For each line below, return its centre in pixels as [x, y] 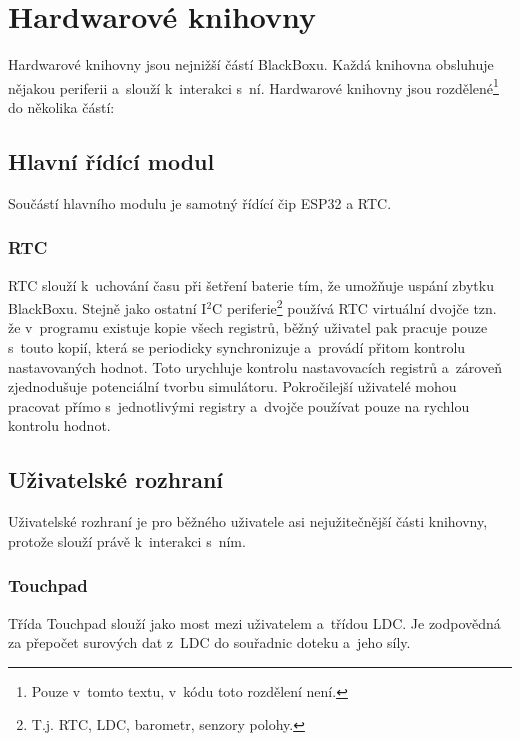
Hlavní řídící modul [111, 160]
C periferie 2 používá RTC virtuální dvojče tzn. [354, 306]
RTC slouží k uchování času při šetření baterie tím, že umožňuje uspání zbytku [251, 284]
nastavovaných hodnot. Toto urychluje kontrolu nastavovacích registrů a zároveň [255, 366]
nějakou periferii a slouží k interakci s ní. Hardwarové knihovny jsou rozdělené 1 [253, 86]
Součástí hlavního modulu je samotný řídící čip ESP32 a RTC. [200, 202]
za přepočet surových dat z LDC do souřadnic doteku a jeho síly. [209, 642]
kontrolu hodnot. [59, 425]
